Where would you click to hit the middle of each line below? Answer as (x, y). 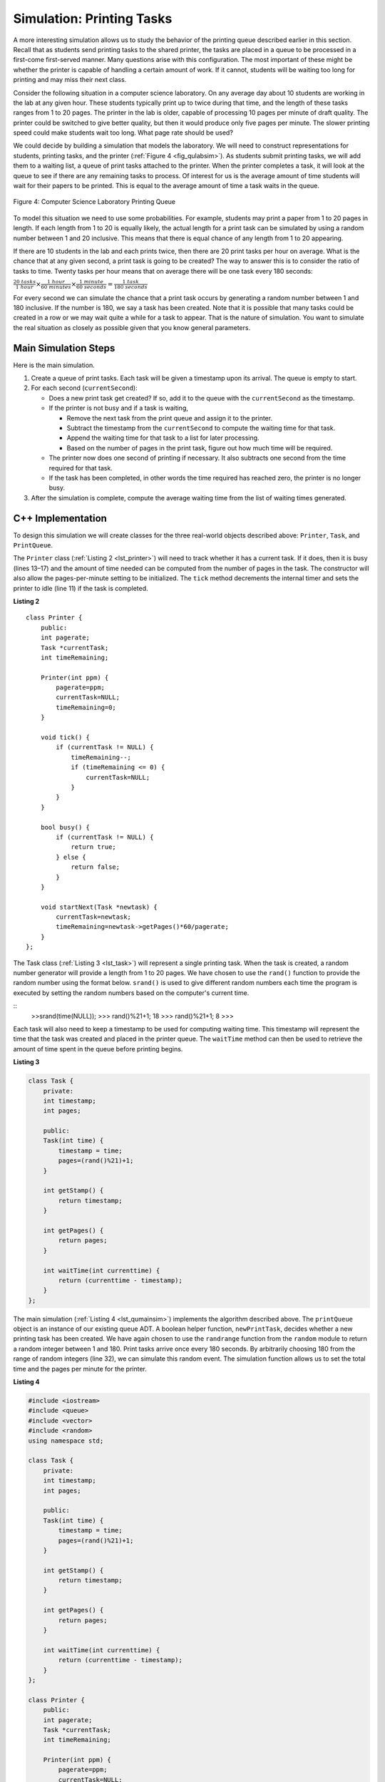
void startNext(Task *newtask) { (99, 907)
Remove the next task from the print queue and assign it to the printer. (170, 418)
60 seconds (91, 287)
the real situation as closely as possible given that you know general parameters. (132, 327)
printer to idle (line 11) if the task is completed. (81, 588)
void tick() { (65, 737)
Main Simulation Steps (64, 348)
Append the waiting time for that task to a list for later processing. (163, 438)
